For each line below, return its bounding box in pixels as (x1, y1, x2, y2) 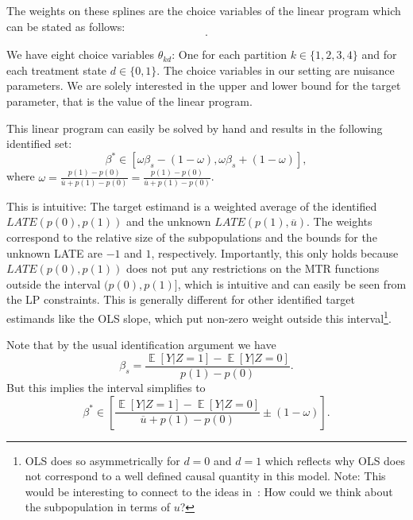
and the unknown (125, 213, 211, 230)
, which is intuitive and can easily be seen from (177, 275, 407, 292)
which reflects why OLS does (264, 452, 405, 468)
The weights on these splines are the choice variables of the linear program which (6, 2, 401, 18)
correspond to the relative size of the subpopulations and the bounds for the (6, 229, 377, 246)
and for (361, 46, 397, 63)
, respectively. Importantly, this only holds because (151, 244, 399, 261)
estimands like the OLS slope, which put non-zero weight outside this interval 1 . (6, 308, 392, 326)
